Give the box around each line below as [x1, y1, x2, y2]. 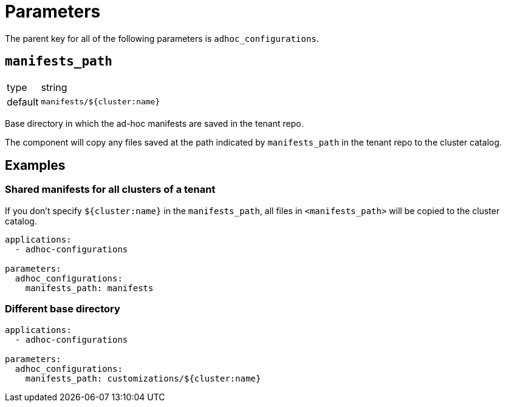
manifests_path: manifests [25, 283, 154, 293]
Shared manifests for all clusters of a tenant [5, 183, 216, 196]
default [7, 95, 39, 108]
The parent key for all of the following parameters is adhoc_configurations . [5, 33, 319, 44]
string [41, 81, 67, 93]
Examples [5, 158, 66, 173]
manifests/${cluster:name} [41, 97, 160, 107]
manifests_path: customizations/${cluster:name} [25, 373, 261, 383]
